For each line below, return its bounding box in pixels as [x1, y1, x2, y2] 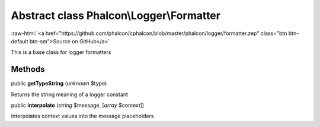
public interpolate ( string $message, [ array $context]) [11, 101, 145, 109]
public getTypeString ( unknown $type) [11, 80, 107, 87]
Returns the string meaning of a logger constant [11, 91, 129, 98]
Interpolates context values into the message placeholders [11, 113, 154, 120]
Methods [11, 64, 45, 74]
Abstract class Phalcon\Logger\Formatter [11, 9, 220, 22]
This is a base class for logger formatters [11, 49, 111, 56]
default [11, 37, 29, 45]
